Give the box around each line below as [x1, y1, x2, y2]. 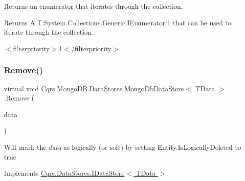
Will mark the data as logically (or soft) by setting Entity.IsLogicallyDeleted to [4, 141, 241, 152]
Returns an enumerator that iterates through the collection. [4, 1, 183, 11]
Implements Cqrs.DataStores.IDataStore [4, 168, 125, 178]
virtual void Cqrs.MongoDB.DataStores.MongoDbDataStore [4, 83, 184, 93]
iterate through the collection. [4, 27, 93, 37]
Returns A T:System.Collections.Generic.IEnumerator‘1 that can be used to [4, 17, 231, 27]
